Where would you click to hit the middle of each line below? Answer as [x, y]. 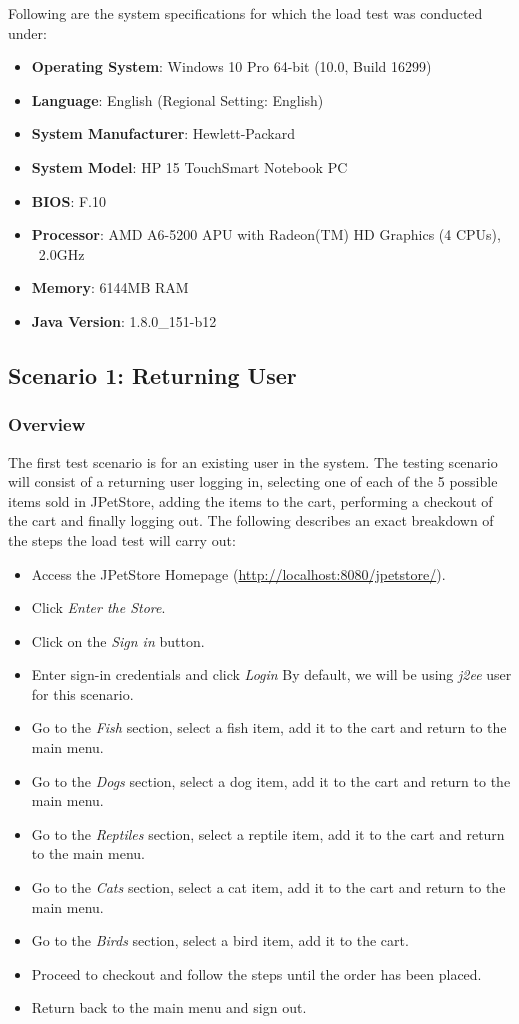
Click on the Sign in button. [118, 640]
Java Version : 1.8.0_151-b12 [124, 320]
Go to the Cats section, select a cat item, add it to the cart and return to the [268, 887]
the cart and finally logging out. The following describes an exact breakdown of [251, 520]
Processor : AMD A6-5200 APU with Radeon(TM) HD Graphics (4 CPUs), [266, 234]
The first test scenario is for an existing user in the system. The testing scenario [253, 461]
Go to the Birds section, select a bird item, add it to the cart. [220, 940]
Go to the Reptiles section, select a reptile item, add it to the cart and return [268, 833]
